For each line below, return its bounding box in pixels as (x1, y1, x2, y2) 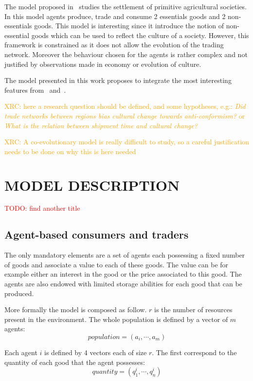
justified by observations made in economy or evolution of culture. (4, 59, 201, 69)
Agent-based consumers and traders (4, 227, 189, 242)
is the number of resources (154, 304, 233, 315)
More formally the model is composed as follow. (4, 304, 147, 315)
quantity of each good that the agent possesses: (4, 357, 145, 367)
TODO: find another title (4, 203, 80, 213)
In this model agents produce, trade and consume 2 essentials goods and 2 (4, 11, 226, 21)
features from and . (4, 84, 66, 95)
